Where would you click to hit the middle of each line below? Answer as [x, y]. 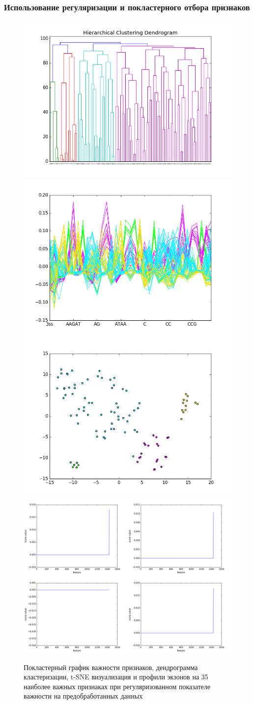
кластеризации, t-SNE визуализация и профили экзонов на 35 [116, 677]
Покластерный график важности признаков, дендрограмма [111, 667]
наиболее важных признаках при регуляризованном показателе [117, 686]
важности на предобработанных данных [83, 696]
